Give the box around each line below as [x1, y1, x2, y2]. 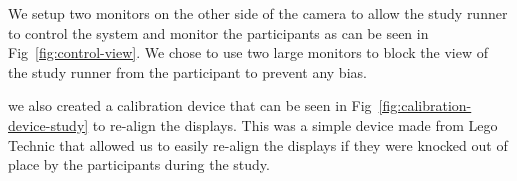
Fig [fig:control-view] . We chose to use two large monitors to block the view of [8, 42, 489, 63]
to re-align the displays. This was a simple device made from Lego [92, 114, 498, 135]
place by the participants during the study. [8, 154, 270, 175]
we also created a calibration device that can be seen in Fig [8, 95, 372, 116]
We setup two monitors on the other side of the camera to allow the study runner [8, 3, 508, 23]
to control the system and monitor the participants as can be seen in [8, 22, 429, 43]
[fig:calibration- [378, 95, 472, 116]
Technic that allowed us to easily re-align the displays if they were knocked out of [8, 134, 508, 155]
